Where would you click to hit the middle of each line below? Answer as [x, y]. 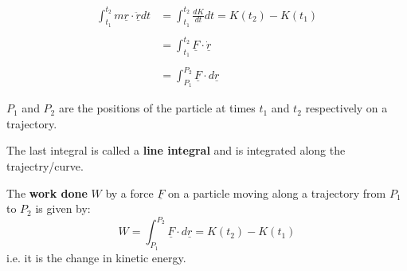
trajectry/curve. [45, 166]
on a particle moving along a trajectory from [277, 192]
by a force [129, 192]
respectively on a [346, 108]
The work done [47, 192]
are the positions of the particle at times [157, 108]
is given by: [63, 208]
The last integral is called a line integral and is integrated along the [176, 150]
